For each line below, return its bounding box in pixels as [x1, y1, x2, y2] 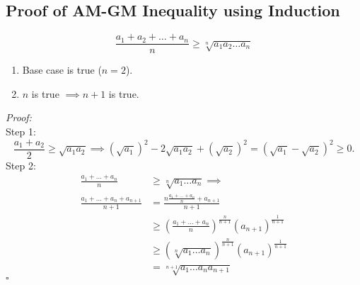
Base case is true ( [22, 62, 102, 77]
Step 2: [6, 157, 36, 172]
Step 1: [6, 124, 36, 139]
